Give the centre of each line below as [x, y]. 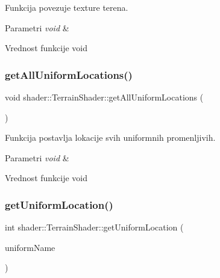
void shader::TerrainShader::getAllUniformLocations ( [104, 97]
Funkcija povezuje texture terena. [67, 7]
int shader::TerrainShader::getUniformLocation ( [94, 227]
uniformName [30, 247]
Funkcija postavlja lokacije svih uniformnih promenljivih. [110, 137]
